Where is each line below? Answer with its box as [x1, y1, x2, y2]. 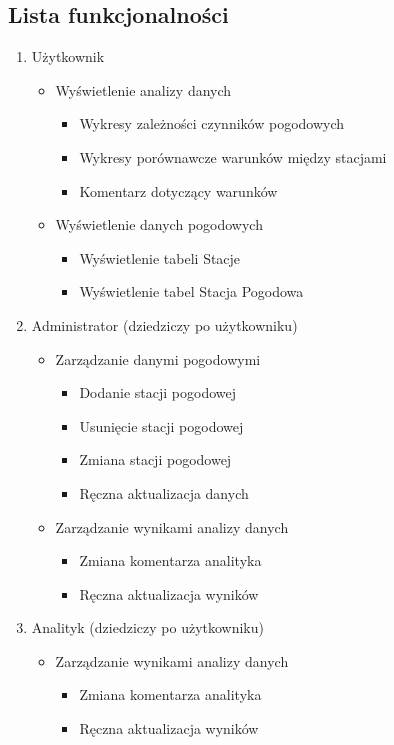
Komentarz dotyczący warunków [79, 180, 278, 201]
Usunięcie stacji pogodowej [79, 415, 244, 436]
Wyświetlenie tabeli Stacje [79, 247, 241, 268]
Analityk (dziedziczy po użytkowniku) [31, 617, 264, 638]
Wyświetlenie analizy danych [55, 79, 232, 100]
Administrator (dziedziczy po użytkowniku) [31, 314, 298, 335]
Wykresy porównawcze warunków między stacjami [79, 146, 387, 167]
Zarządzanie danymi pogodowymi [55, 348, 261, 369]
